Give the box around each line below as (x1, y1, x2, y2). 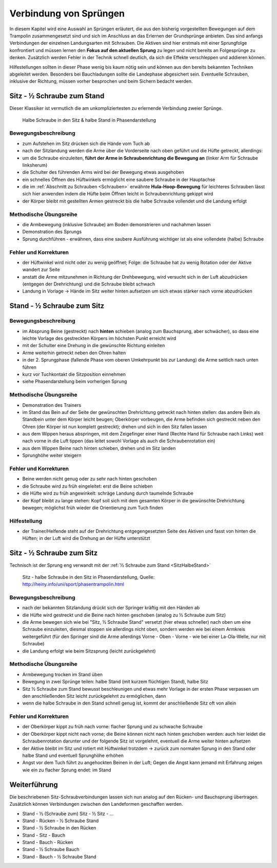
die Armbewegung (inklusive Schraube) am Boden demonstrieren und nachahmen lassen (22, 221, 211, 227)
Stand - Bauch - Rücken (22, 839, 73, 845)
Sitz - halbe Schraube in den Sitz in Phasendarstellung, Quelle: (22, 574, 155, 580)
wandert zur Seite (22, 266, 60, 273)
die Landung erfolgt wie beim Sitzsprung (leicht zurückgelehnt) (22, 648, 156, 654)
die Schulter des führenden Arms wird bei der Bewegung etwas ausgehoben (22, 169, 185, 175)
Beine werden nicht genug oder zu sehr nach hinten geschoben (22, 476, 157, 482)
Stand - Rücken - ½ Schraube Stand (22, 818, 99, 824)
